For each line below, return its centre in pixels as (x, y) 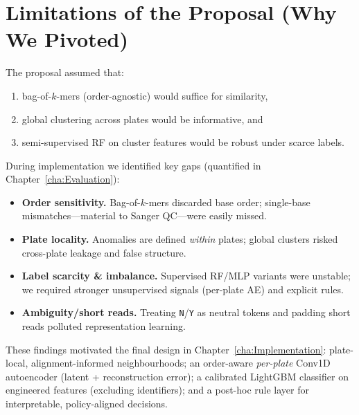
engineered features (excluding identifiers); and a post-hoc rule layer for (157, 390)
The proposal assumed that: (65, 72)
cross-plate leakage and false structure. (104, 252)
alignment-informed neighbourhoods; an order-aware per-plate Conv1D (181, 363)
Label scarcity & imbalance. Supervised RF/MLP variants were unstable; (186, 276)
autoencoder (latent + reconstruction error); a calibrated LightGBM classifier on (177, 376)
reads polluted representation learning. (104, 326)
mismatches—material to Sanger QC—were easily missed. (144, 215)
